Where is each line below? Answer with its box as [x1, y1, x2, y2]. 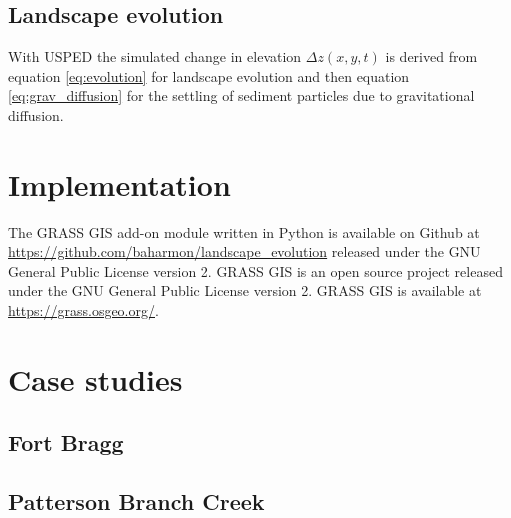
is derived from [385, 46, 478, 67]
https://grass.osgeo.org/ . [8, 300, 159, 321]
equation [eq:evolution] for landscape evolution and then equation [8, 65, 410, 86]
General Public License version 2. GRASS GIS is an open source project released [8, 260, 503, 281]
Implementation [8, 163, 231, 204]
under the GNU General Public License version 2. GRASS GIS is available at [8, 280, 482, 301]
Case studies [8, 358, 183, 399]
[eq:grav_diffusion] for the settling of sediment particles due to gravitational [8, 85, 475, 106]
